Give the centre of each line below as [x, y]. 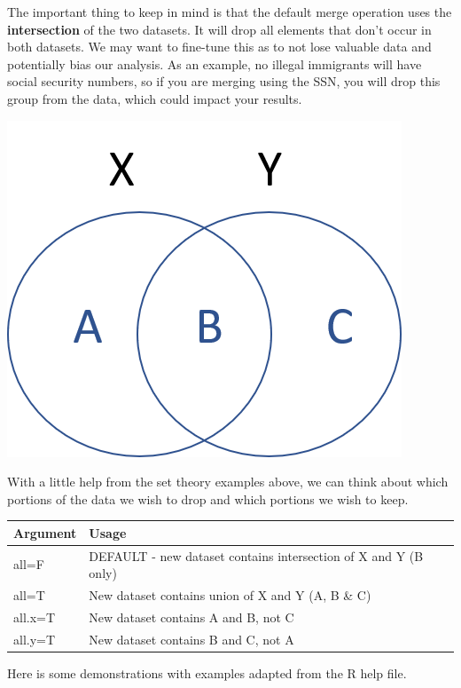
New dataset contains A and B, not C [191, 617]
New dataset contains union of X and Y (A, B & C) [230, 595]
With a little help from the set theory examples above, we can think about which [228, 482]
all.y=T [35, 639]
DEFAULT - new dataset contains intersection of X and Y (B [256, 555]
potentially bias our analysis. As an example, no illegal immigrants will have [215, 63]
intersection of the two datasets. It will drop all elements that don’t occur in [219, 29]
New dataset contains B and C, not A [191, 639]
